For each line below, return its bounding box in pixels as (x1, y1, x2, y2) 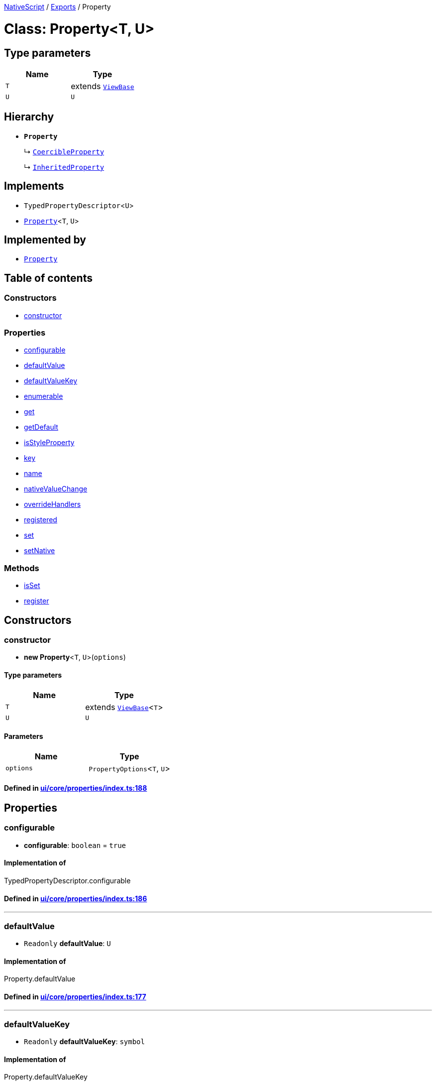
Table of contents (4, 271, 93, 284)
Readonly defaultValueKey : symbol (24, 1037, 145, 1046)
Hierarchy (4, 111, 54, 123)
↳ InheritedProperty (24, 162, 105, 171)
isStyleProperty (24, 438, 75, 447)
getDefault (24, 423, 58, 432)
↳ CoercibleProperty (24, 147, 105, 156)
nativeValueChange (24, 484, 88, 493)
